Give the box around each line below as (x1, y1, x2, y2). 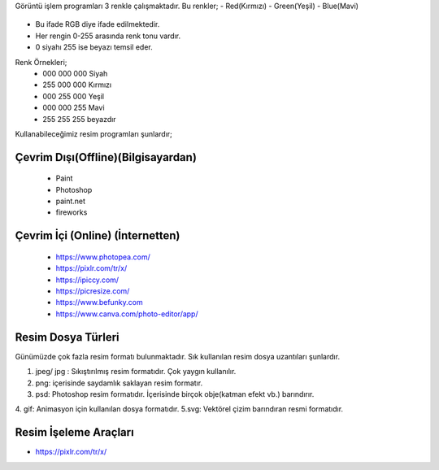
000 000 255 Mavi (42, 102, 105, 113)
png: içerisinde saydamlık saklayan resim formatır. (35, 378, 203, 388)
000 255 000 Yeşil (42, 91, 105, 101)
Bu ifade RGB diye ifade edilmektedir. (35, 20, 160, 29)
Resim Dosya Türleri (15, 330, 120, 344)
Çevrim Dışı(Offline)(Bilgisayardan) (15, 150, 197, 164)
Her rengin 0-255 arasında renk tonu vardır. (35, 31, 181, 41)
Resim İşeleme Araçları (15, 425, 134, 439)
